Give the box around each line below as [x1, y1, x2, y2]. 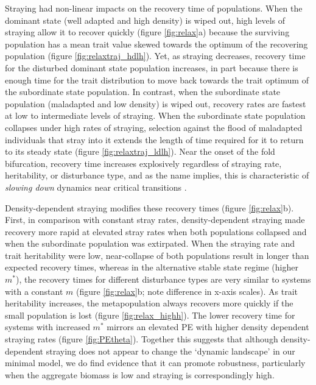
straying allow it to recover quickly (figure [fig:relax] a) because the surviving [5, 26, 290, 38]
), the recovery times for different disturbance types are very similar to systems [15, 273, 311, 286]
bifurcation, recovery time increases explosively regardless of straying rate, [5, 157, 282, 169]
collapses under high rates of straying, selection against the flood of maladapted [5, 121, 303, 133]
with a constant [5, 284, 63, 297]
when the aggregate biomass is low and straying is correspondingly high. [5, 368, 275, 381]
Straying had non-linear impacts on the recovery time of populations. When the [5, 2, 303, 14]
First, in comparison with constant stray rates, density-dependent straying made [5, 213, 305, 226]
